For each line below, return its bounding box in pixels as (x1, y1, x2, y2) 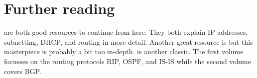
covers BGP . (4, 66, 41, 76)
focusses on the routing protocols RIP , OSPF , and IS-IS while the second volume (4, 56, 251, 66)
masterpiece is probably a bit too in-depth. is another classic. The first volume (4, 46, 244, 57)
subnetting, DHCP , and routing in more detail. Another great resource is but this (4, 36, 253, 47)
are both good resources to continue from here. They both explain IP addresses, (4, 27, 248, 37)
